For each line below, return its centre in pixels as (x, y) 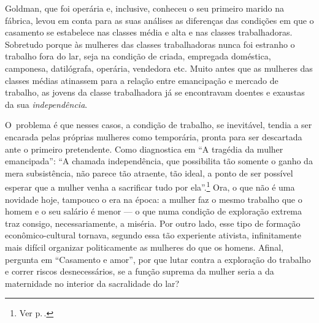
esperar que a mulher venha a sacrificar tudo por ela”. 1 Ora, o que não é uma (150, 186)
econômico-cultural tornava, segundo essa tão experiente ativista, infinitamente (153, 235)
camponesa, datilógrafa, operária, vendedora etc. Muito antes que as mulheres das (159, 68)
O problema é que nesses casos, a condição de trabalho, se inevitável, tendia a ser (159, 125)
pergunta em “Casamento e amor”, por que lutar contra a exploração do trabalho (158, 259)
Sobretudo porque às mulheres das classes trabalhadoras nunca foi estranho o (150, 44)
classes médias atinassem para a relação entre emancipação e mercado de (142, 80)
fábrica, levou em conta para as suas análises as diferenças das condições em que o (159, 20)
